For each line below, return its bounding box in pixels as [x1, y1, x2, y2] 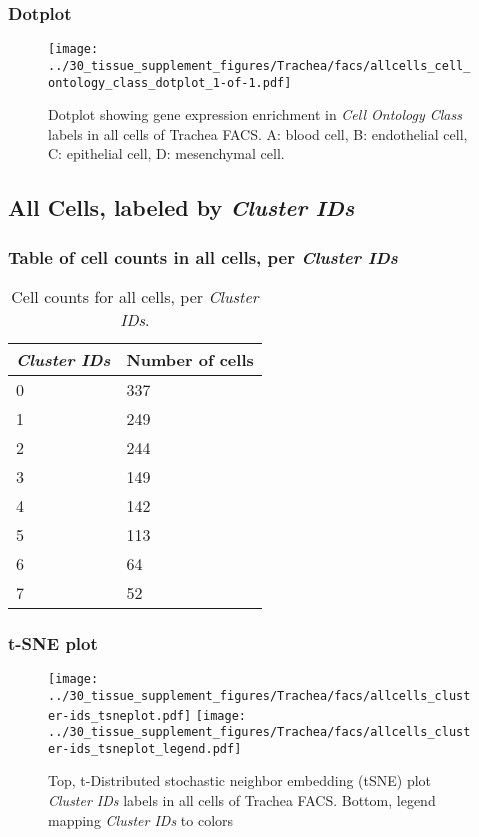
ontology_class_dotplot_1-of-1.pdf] [48, 75, 292, 90]
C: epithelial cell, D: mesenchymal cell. [48, 143, 285, 164]
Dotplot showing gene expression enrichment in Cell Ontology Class [48, 104, 462, 125]
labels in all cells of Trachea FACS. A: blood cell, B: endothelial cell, [48, 123, 468, 144]
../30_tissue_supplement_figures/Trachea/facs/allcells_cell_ [48, 58, 471, 73]
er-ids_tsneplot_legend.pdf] [48, 741, 242, 756]
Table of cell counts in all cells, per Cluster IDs [8, 244, 398, 269]
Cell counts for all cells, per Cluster [11, 284, 259, 308]
